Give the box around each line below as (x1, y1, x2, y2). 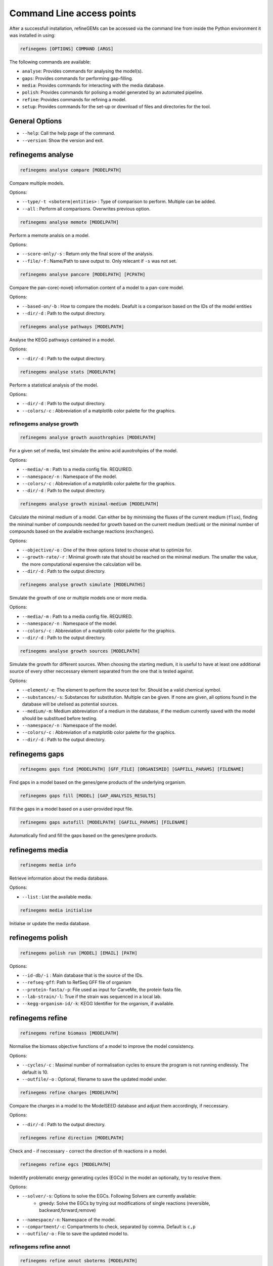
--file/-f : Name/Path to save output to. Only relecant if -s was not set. (22, 258, 177, 264)
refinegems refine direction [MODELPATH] (20, 1135, 124, 1140)
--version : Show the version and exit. (22, 137, 104, 143)
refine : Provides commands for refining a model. (22, 96, 127, 102)
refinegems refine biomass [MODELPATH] (20, 1031, 119, 1036)
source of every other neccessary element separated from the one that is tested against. (9, 668, 194, 675)
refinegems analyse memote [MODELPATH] (20, 219, 119, 225)
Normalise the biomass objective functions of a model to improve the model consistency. (9, 1043, 195, 1049)
